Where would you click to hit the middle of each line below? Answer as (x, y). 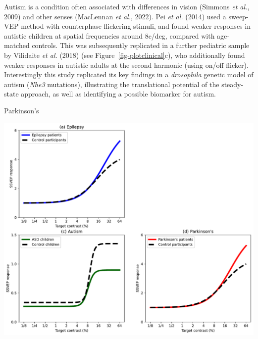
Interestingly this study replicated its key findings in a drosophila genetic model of (129, 74)
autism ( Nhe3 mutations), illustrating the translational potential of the (112, 84)
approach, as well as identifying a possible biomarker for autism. (119, 94)
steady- (232, 84)
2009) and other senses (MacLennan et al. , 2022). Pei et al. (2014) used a (115, 16)
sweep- (238, 16)
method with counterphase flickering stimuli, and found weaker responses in (136, 26)
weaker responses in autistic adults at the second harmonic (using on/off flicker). (126, 65)
